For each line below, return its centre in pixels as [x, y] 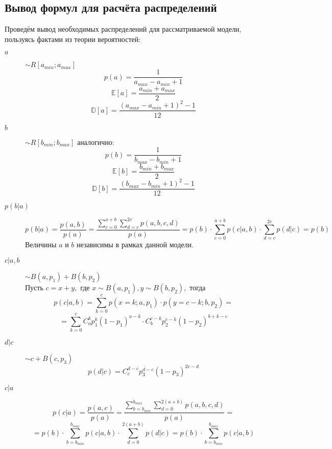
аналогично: [96, 142]
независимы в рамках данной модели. [135, 244]
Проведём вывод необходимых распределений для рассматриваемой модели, [123, 29]
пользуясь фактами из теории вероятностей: [73, 39]
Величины [41, 244]
